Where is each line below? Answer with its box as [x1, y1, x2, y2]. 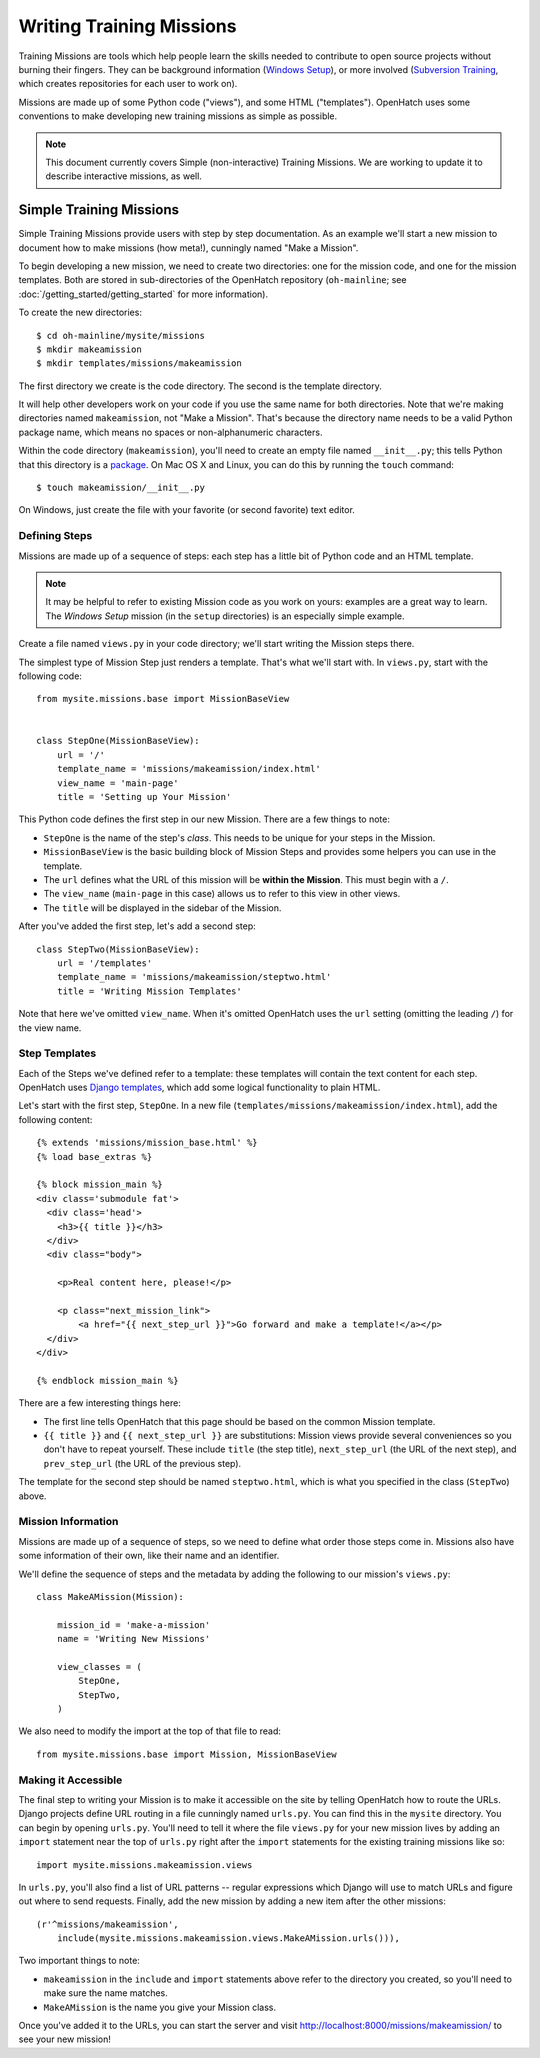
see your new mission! [18, 2033, 112, 2045]
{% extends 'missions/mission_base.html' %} [36, 1137, 259, 1149]
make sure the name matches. [43, 1987, 169, 1999]
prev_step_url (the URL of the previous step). [43, 1457, 242, 1469]
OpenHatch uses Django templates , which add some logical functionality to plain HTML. [18, 1081, 381, 1094]
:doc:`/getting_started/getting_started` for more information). [18, 288, 269, 300]
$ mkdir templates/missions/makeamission [36, 358, 242, 369]
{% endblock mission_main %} [36, 1375, 179, 1386]
